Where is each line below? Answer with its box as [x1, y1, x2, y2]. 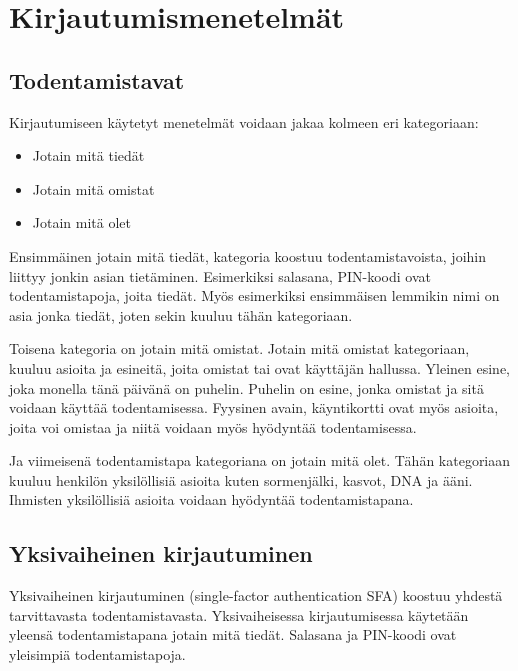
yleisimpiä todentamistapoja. [9, 644, 186, 665]
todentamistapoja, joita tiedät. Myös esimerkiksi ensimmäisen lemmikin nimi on [9, 285, 500, 306]
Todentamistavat [9, 64, 185, 95]
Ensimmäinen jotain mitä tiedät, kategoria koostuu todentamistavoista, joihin [9, 245, 486, 266]
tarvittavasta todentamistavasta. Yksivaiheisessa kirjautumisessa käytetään [9, 604, 469, 625]
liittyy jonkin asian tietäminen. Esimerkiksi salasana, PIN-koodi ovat [9, 265, 432, 286]
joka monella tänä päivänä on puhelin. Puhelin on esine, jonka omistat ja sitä [9, 377, 484, 398]
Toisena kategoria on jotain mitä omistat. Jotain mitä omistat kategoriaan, [9, 338, 470, 359]
